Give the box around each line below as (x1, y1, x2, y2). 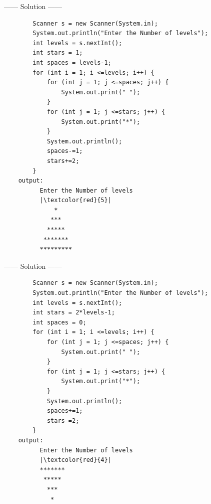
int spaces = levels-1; (32, 59, 111, 66)
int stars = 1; (32, 49, 83, 57)
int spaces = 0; (32, 318, 86, 326)
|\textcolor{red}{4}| (39, 456, 111, 464)
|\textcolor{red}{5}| (39, 197, 111, 204)
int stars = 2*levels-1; (32, 309, 115, 316)
